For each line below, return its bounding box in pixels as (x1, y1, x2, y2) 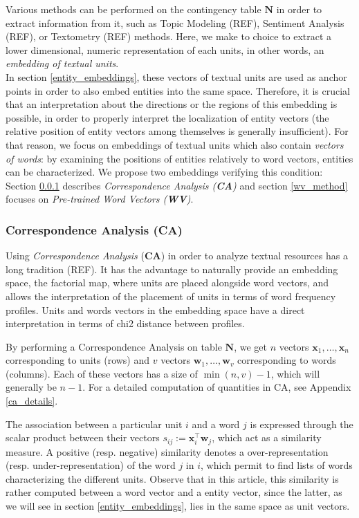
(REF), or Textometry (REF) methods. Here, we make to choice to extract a (6, 29, 332, 44)
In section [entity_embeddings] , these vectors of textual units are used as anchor (6, 69, 347, 84)
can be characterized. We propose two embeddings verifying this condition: (6, 165, 323, 179)
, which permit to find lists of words (201, 458, 353, 472)
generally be (6, 380, 57, 394)
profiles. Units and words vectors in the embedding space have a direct (6, 302, 305, 317)
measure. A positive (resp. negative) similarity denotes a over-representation (6, 444, 329, 459)
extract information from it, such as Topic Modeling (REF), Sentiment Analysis (6, 15, 344, 30)
